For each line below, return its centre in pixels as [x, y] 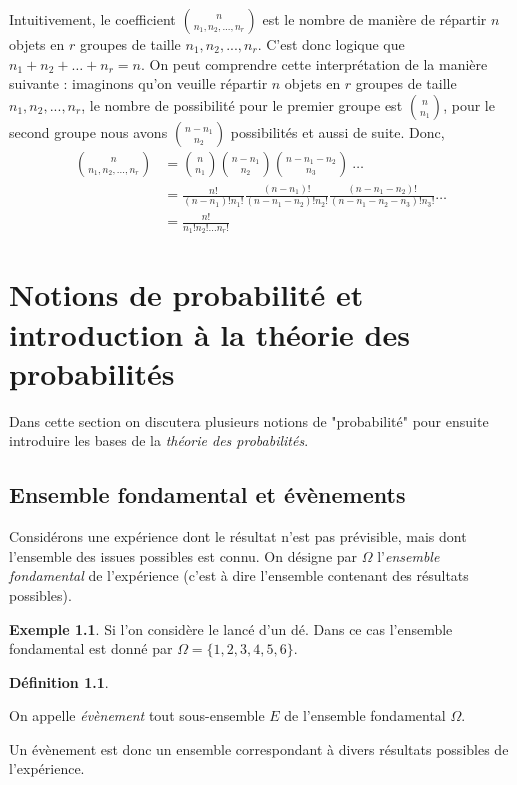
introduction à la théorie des [209, 333]
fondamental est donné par [91, 648]
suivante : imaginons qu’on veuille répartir [138, 83]
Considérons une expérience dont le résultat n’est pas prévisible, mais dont [238, 536]
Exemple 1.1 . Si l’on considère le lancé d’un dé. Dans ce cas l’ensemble [231, 628]
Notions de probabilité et [186, 294]
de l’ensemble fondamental [365, 715]
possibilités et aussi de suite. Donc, [337, 131]
